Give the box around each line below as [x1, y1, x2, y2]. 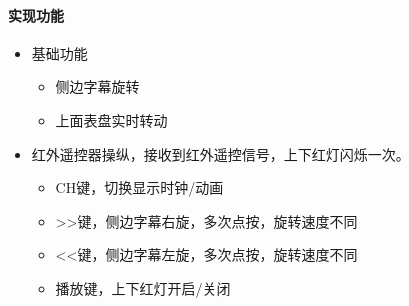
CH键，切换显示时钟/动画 [55, 177, 224, 198]
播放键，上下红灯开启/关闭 [55, 277, 231, 298]
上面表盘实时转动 [55, 109, 168, 130]
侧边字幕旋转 [55, 76, 140, 97]
